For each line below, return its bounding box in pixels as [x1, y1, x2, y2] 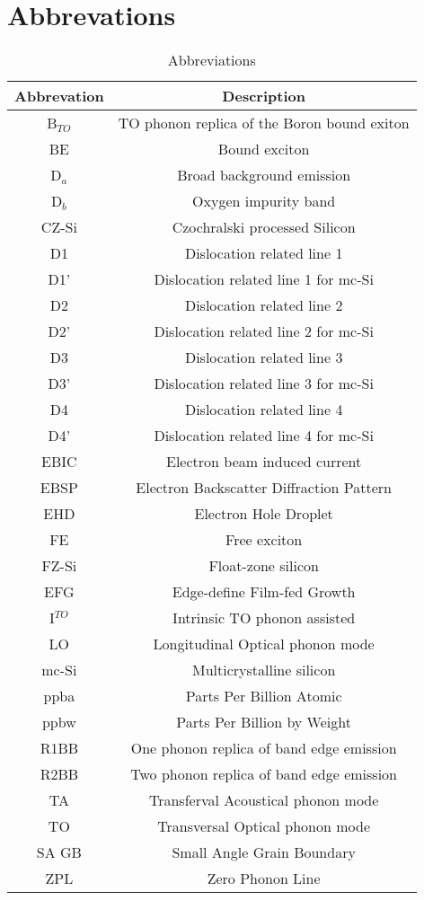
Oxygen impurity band [192, 190, 336, 212]
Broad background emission [177, 164, 351, 186]
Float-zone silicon [208, 555, 319, 577]
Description [222, 85, 305, 107]
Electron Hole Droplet [194, 503, 333, 525]
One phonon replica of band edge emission [130, 737, 397, 759]
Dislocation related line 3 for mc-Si [154, 373, 374, 394]
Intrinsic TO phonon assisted [172, 607, 356, 629]
